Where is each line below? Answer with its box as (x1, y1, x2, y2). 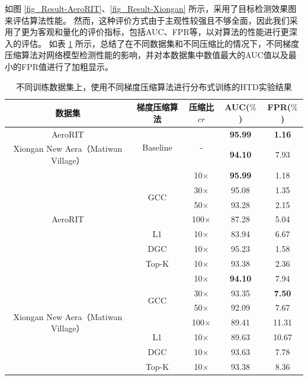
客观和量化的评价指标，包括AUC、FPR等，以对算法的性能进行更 (37, 25, 289, 38)
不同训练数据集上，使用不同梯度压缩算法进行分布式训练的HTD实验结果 (16, 80, 292, 92)
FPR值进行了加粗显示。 (21, 60, 113, 72)
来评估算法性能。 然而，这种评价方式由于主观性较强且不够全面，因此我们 (5, 14, 290, 26)
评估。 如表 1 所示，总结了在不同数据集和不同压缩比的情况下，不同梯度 (21, 37, 299, 49)
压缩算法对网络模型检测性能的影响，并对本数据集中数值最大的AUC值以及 (5, 49, 288, 61)
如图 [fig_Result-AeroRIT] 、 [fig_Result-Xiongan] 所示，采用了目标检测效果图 (5, 2, 297, 14)
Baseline (142, 140, 172, 153)
